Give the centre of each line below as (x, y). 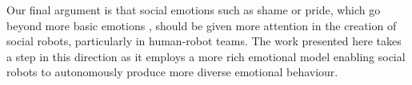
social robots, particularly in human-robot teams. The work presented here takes (204, 41)
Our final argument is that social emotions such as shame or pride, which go (194, 10)
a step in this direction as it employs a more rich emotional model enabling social (206, 56)
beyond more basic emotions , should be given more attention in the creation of (202, 25)
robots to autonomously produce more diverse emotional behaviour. (172, 72)
